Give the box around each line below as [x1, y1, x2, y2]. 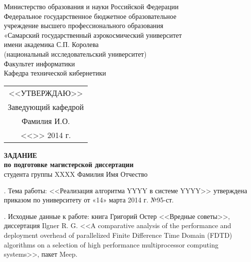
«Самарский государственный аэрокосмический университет [4, 30, 182, 40]
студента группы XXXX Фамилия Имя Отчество [4, 169, 148, 179]
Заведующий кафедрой [8, 101, 84, 112]
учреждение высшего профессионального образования [4, 20, 164, 31]
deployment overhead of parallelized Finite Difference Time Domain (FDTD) [4, 230, 233, 240]
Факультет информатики [4, 58, 75, 68]
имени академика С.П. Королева [4, 39, 99, 49]
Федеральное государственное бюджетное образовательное [4, 11, 177, 21]
